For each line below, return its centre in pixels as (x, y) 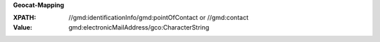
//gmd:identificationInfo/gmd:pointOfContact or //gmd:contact (159, 18)
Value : (23, 27)
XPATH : (25, 18)
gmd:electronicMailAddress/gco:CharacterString (139, 27)
